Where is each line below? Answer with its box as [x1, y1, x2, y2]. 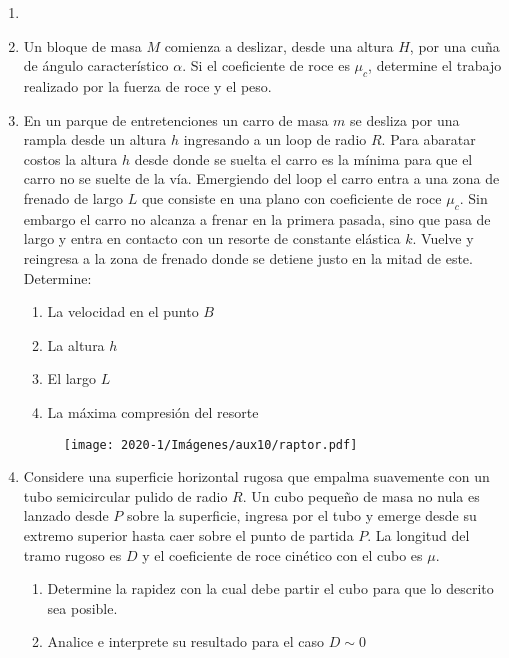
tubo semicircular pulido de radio [23, 485, 228, 506]
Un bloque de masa [23, 35, 142, 56]
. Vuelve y [412, 228, 474, 249]
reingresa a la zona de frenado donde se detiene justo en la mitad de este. [23, 247, 473, 268]
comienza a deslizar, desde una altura [164, 35, 394, 56]
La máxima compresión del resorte [47, 401, 259, 422]
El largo [47, 368, 97, 389]
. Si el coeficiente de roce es [182, 55, 350, 76]
